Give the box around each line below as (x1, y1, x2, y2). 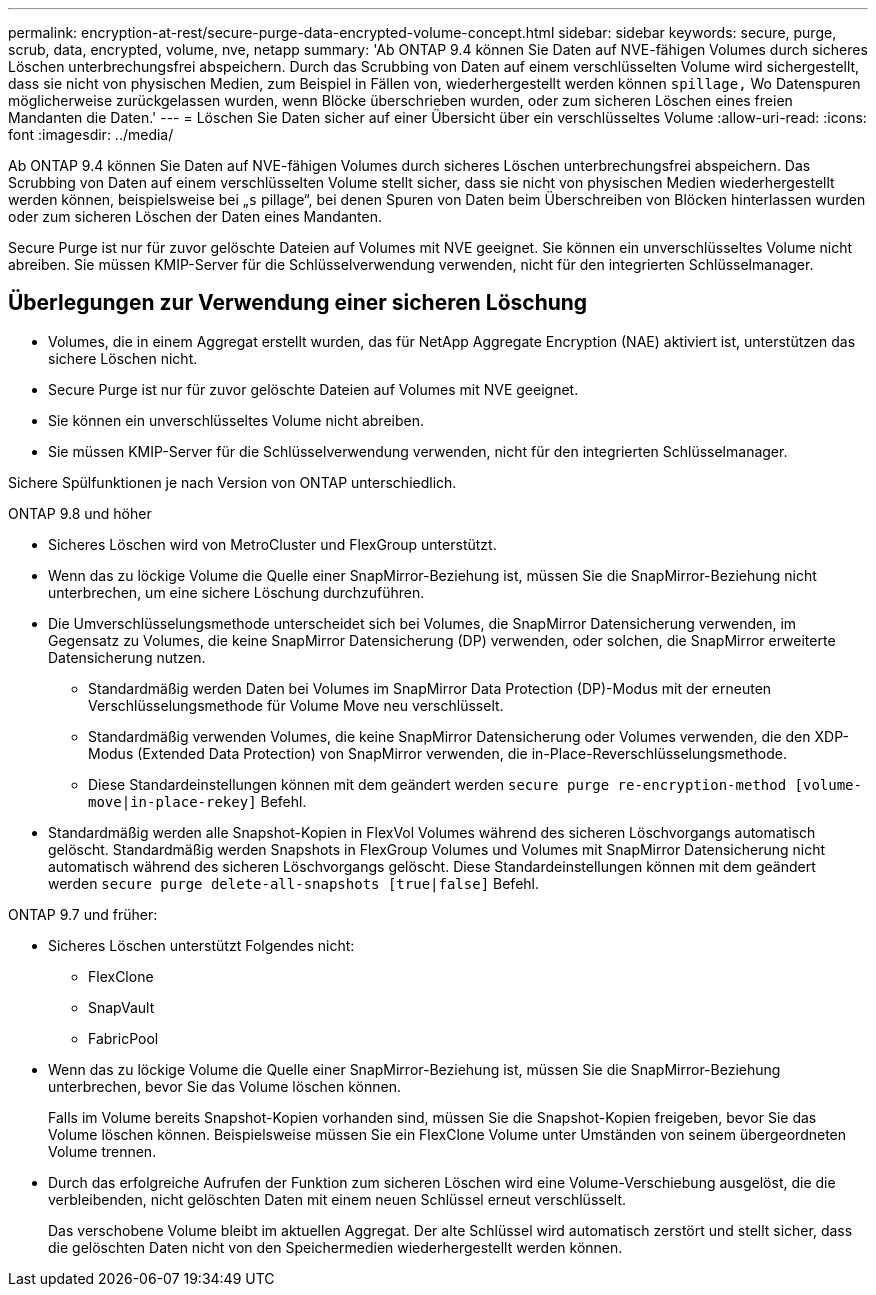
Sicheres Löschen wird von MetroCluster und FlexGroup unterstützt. (48, 535, 497, 553)
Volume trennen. (48, 1142, 157, 1160)
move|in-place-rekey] (88, 793, 257, 810)
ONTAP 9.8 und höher (8, 504, 152, 522)
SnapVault (88, 998, 155, 1016)
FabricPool (88, 1029, 159, 1047)
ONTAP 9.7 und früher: (8, 905, 158, 923)
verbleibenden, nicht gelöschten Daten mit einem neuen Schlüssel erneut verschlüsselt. (48, 1190, 627, 1208)
